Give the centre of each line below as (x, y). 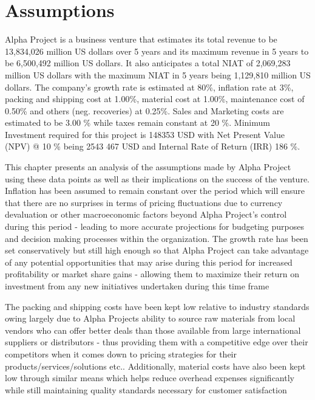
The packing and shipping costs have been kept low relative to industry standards (157, 306)
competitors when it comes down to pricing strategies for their (121, 353)
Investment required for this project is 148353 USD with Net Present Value (145, 134)
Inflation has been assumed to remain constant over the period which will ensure (155, 191)
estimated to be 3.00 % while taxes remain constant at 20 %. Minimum (137, 122)
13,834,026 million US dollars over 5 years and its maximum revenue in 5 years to (157, 51)
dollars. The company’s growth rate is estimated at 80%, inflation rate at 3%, (149, 87)
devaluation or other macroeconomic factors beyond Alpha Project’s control (146, 214)
